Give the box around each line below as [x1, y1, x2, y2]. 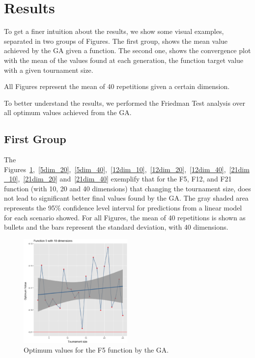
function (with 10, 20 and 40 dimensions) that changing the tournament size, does [4, 183, 251, 193]
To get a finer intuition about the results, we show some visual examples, [4, 26, 224, 36]
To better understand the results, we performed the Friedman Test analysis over [4, 97, 245, 108]
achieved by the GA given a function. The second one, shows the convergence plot [4, 45, 251, 56]
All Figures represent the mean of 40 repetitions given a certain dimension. [4, 81, 230, 91]
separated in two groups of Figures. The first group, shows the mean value [4, 35, 228, 46]
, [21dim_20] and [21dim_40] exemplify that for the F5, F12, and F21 [18, 174, 232, 184]
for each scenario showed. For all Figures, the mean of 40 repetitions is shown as [4, 212, 246, 222]
